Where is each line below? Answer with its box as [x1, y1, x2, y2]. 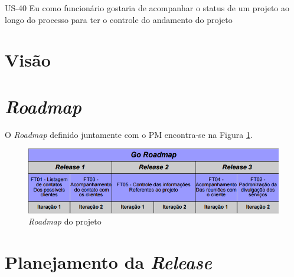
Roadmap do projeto [28, 215, 102, 227]
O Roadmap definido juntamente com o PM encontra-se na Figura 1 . [5, 128, 253, 140]
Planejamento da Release [5, 250, 212, 275]
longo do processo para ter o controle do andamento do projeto [5, 13, 233, 25]
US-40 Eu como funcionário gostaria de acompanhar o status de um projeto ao [5, 2, 290, 14]
